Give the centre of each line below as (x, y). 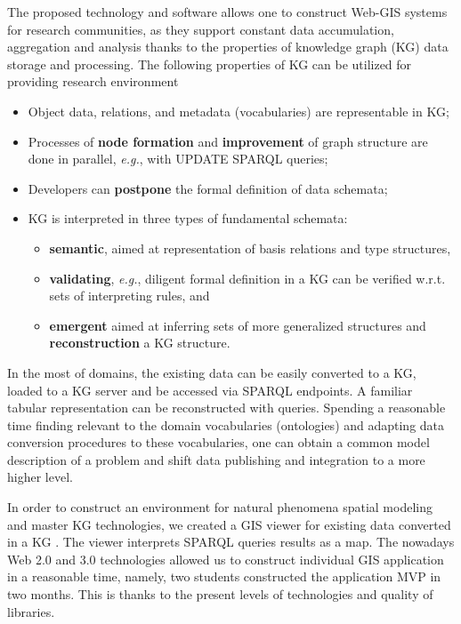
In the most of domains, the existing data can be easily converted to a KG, (212, 372)
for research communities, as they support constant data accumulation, (201, 29)
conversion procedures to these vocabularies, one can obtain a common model (218, 442)
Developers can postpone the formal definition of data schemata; (208, 188)
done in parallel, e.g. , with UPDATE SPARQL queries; (178, 159)
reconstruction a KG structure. (140, 343)
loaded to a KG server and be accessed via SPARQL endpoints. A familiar (210, 390)
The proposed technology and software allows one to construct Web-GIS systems (227, 12)
